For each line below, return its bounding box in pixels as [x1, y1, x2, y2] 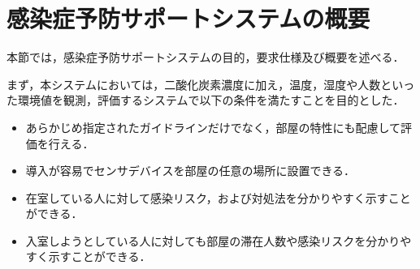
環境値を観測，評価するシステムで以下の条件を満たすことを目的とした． [17, 92, 405, 109]
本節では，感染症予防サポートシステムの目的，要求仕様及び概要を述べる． [6, 49, 405, 66]
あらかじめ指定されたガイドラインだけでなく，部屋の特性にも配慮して [25, 118, 401, 135]
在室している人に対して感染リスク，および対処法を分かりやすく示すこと [25, 189, 411, 206]
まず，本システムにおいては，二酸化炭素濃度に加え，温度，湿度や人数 [6, 75, 381, 92]
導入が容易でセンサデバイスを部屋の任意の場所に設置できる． [25, 162, 356, 179]
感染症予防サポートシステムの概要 [6, 2, 370, 35]
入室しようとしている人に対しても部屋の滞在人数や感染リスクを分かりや [25, 232, 412, 249]
